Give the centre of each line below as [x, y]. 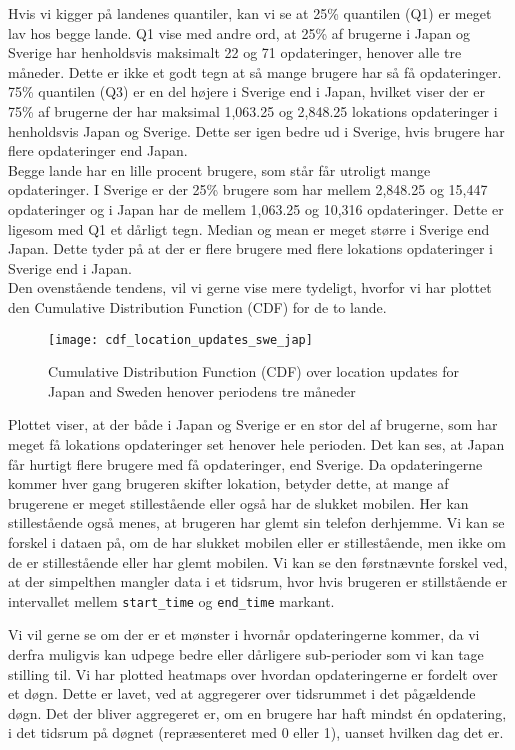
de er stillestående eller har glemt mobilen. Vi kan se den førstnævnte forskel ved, [258, 561]
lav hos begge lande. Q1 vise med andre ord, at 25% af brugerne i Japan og [239, 32]
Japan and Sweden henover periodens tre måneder [202, 390]
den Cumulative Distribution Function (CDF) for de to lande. [197, 306]
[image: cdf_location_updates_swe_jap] [180, 339]
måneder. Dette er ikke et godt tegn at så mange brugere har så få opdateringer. [255, 71]
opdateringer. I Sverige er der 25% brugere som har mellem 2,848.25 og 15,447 [248, 189]
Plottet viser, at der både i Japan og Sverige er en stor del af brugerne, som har [253, 424]
